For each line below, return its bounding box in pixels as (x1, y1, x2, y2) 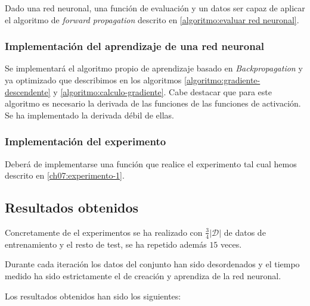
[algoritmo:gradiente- (184, 74, 261, 86)
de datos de (224, 226, 266, 238)
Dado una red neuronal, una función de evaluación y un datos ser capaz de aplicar (5, 2, 305, 14)
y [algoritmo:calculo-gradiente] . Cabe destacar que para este (53, 85, 272, 98)
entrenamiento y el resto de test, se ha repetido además (5, 238, 207, 250)
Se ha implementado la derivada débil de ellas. (5, 108, 175, 121)
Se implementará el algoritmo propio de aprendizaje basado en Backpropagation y (5, 62, 303, 74)
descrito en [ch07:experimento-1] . (5, 169, 125, 182)
